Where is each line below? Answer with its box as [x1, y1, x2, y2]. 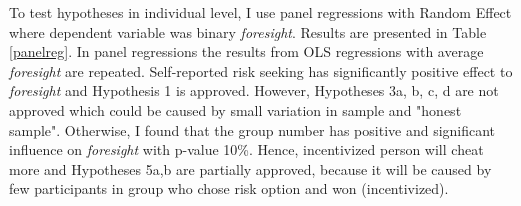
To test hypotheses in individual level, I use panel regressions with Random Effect [9, 2, 512, 22]
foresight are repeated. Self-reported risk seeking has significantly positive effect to [9, 60, 513, 81]
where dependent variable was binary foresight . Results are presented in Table [9, 21, 487, 42]
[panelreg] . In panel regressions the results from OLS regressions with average [9, 41, 484, 62]
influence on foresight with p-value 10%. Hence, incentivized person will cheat [9, 139, 484, 160]
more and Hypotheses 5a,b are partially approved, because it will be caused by [9, 158, 492, 179]
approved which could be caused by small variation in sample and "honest [9, 99, 462, 120]
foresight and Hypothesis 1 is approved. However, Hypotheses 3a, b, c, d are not [9, 80, 499, 101]
